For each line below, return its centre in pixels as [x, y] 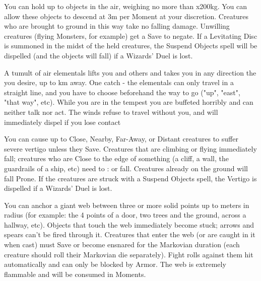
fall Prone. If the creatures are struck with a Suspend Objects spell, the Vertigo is [130, 178]
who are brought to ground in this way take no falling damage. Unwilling [117, 26]
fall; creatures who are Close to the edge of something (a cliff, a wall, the [116, 158]
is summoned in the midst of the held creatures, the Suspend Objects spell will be [131, 46]
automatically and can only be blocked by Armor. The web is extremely [115, 264]
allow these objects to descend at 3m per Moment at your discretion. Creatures [126, 16]
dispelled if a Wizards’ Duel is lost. [58, 188]
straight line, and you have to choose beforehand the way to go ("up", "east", [122, 92]
